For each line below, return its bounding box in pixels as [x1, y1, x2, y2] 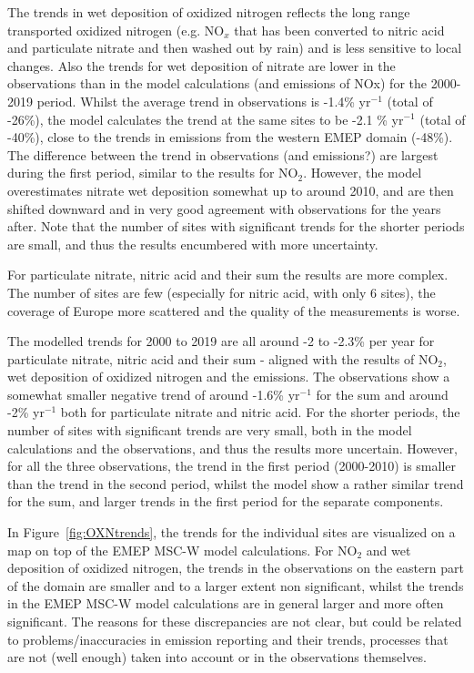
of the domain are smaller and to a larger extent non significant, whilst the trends [7, 576, 464, 595]
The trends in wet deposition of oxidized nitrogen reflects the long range [7, 3, 410, 21]
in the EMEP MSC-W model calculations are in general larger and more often [7, 594, 444, 613]
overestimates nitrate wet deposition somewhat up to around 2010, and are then [7, 180, 454, 199]
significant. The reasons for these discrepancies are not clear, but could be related [7, 612, 462, 630]
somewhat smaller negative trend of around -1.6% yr [7, 384, 300, 403]
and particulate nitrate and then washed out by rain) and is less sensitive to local [7, 38, 462, 57]
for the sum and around [316, 384, 449, 403]
